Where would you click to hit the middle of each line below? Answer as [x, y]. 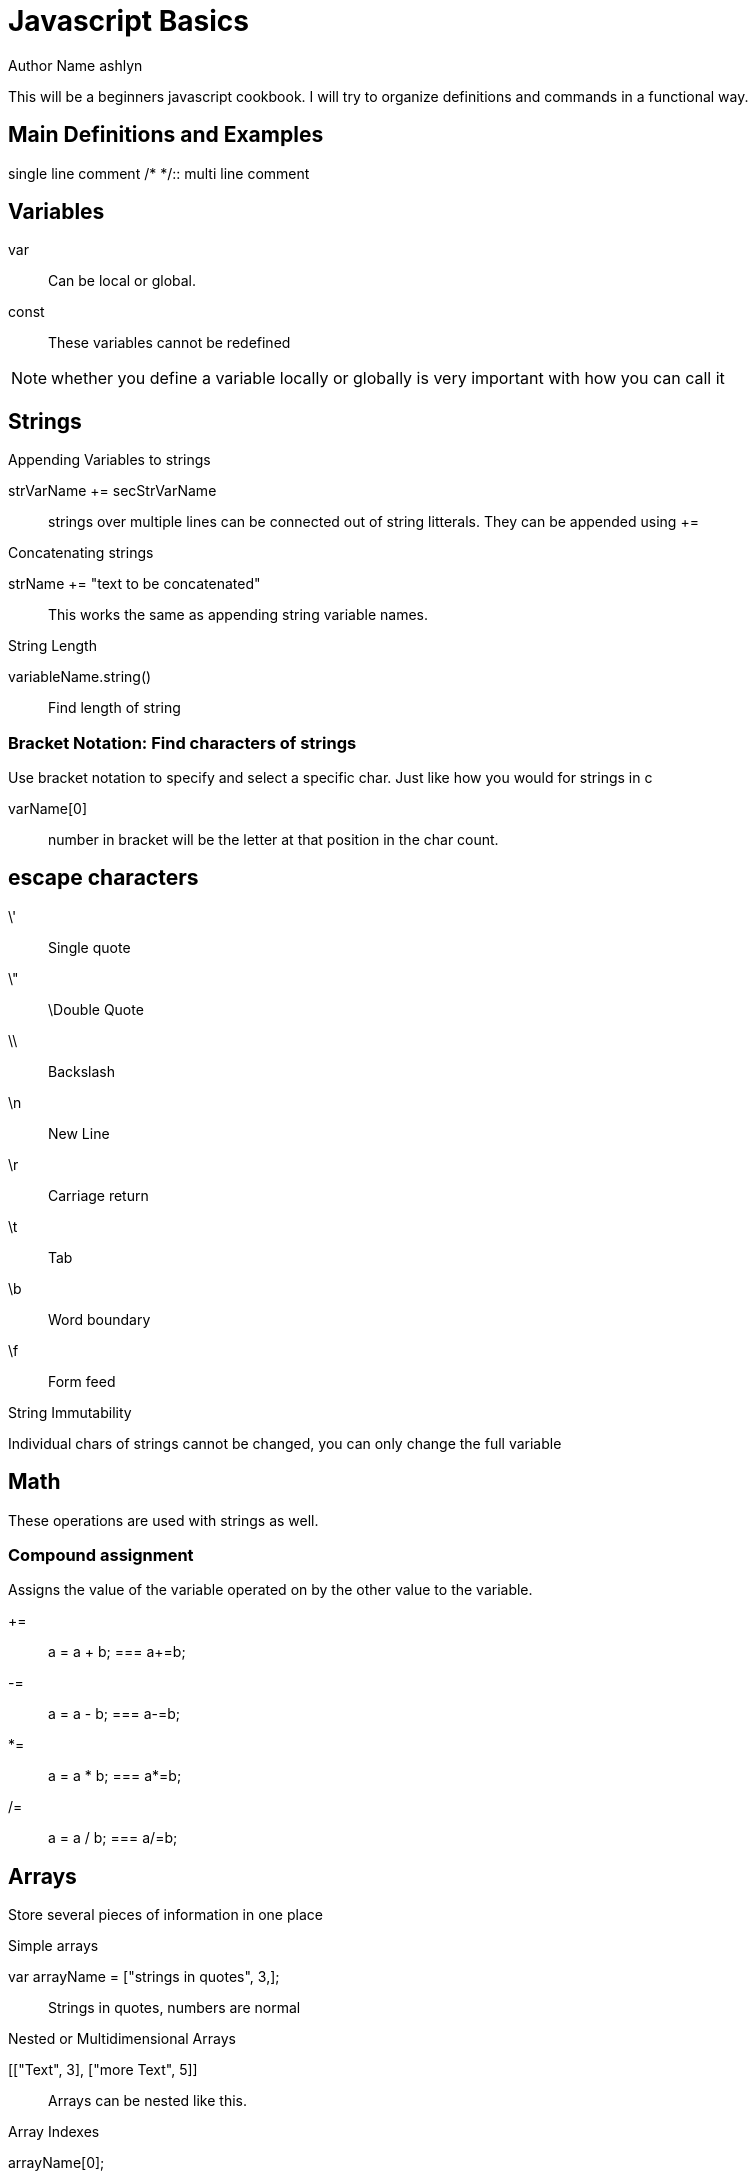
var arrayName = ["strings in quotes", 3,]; [144, 1977]
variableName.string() [80, 677]
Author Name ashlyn [75, 65]
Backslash [82, 1071]
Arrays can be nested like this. [148, 2101]
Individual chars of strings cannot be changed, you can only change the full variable [285, 1443]
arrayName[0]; [56, 2163]
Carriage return [98, 1195]
